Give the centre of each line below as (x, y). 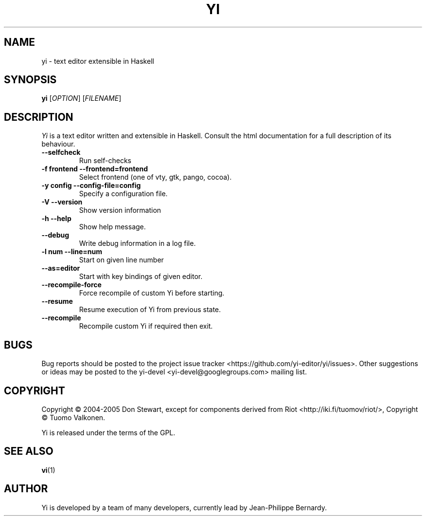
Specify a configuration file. (123, 194)
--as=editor (61, 268)
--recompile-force (71, 285)
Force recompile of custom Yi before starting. (152, 293)
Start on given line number (121, 260)
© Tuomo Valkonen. (73, 417)
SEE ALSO (29, 451)
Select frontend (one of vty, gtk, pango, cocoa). (155, 177)
